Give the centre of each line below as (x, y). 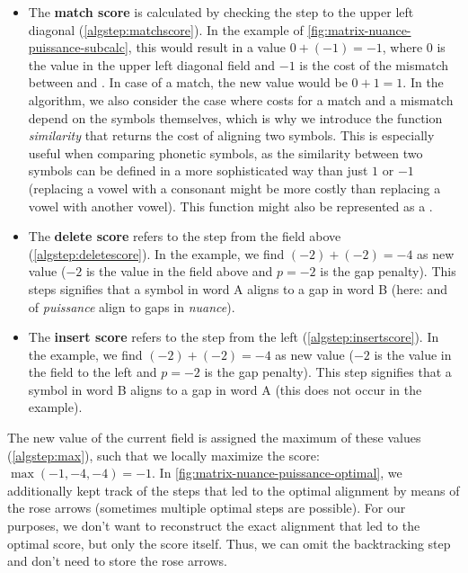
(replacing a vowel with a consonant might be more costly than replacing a (234, 188)
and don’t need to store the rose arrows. (117, 561)
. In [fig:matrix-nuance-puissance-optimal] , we (277, 473)
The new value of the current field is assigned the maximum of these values (214, 438)
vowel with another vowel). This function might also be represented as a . (230, 206)
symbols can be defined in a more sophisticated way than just (198, 170)
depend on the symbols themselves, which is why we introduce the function (235, 117)
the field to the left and (93, 372)
